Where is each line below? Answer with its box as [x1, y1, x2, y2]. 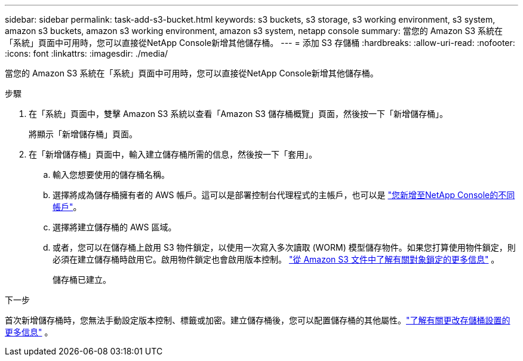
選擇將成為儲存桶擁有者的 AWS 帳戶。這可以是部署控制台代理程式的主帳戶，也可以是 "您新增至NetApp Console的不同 [53, 190, 515, 200]
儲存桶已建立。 [53, 274, 111, 285]
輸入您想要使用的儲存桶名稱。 [53, 169, 170, 180]
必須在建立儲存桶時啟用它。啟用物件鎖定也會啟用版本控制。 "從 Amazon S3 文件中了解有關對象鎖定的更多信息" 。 [53, 254, 500, 264]
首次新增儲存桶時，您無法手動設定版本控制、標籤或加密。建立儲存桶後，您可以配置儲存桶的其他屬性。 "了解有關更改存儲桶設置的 [5, 315, 510, 325]
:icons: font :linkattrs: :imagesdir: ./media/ [5, 48, 168, 58]
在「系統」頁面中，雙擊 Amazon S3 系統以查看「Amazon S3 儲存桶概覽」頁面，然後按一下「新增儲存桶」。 [29, 109, 448, 119]
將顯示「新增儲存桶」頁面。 [29, 129, 137, 139]
